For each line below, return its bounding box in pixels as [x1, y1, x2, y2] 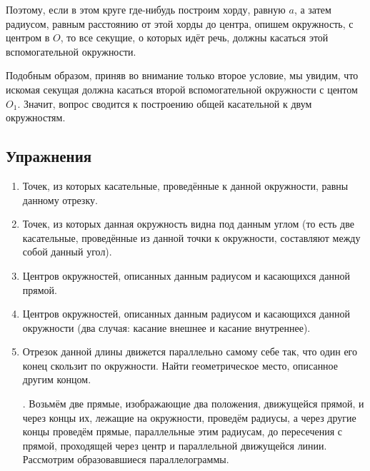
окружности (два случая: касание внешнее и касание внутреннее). [22, 320, 311, 335]
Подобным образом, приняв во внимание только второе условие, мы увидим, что [6, 68, 359, 83]
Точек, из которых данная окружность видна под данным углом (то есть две [22, 216, 354, 231]
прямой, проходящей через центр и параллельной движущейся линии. [22, 437, 327, 452]
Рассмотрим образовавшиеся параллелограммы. [22, 452, 229, 467]
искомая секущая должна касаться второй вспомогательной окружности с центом [6, 81, 358, 96]
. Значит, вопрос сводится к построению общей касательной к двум [17, 96, 312, 111]
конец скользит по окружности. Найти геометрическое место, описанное [22, 358, 338, 373]
